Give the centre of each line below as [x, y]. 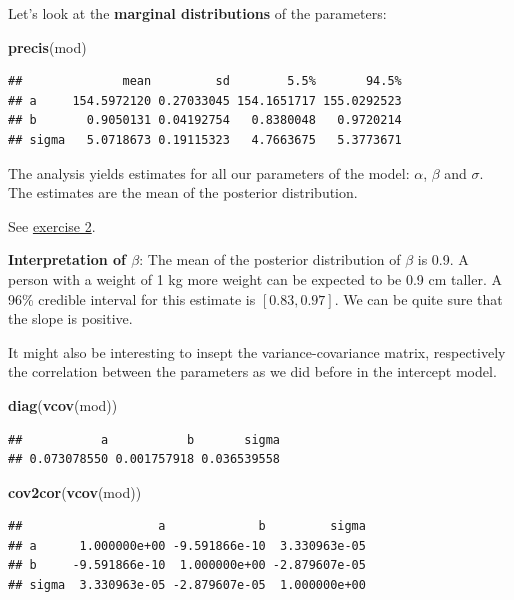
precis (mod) [47, 46]
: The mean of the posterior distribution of [270, 259]
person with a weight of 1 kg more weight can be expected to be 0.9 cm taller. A [255, 278]
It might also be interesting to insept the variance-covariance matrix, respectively [257, 351]
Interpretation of [67, 259]
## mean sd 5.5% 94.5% [205, 81]
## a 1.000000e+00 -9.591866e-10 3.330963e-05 [187, 545]
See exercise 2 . [52, 225]
